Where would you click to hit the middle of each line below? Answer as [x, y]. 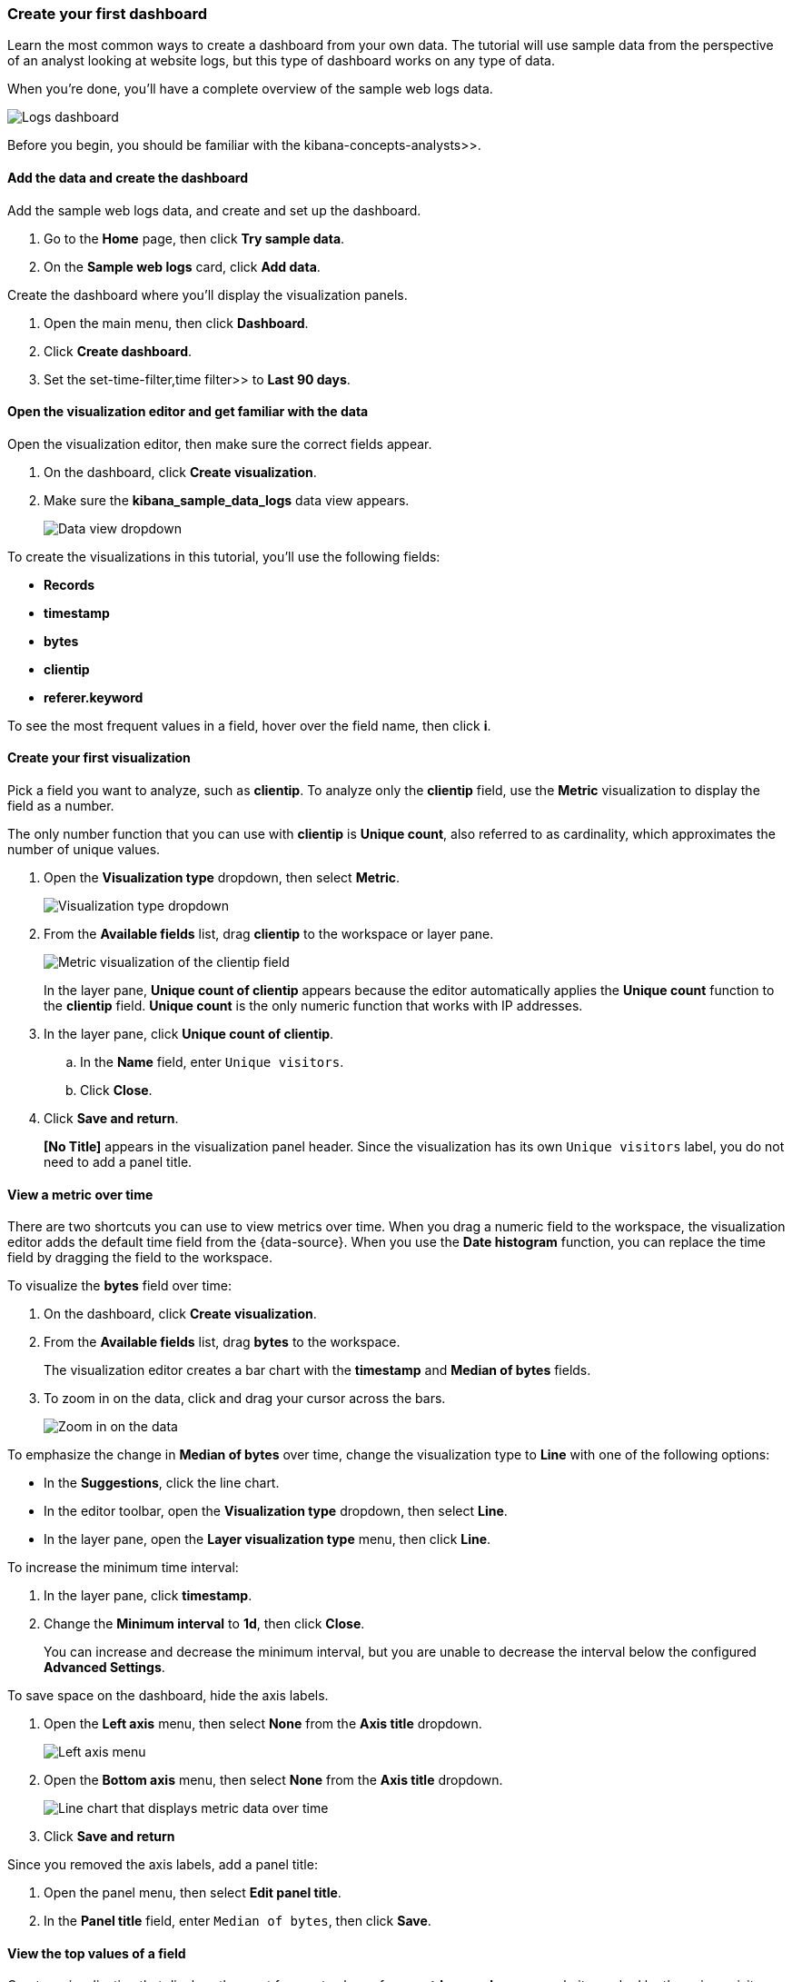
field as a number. [61, 806]
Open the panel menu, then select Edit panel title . [193, 1893]
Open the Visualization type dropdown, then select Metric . [222, 878]
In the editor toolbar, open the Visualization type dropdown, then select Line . [276, 1511]
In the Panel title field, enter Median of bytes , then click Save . [238, 1921]
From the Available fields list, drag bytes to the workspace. [222, 1342]
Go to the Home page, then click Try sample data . [194, 238]
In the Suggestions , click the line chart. [162, 1483]
